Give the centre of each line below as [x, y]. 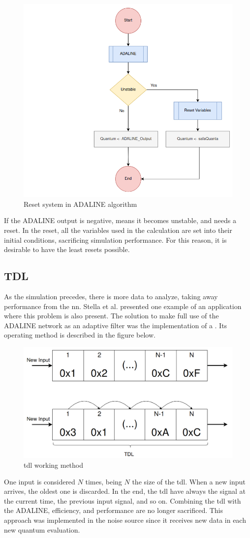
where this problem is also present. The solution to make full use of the [111, 316]
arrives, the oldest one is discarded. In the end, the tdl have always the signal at [125, 491]
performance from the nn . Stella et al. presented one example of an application [123, 306]
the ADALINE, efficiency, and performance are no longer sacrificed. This [114, 510]
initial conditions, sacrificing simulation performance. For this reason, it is [115, 240]
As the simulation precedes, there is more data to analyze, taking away [111, 296]
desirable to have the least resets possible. [67, 249]
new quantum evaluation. [42, 529]
